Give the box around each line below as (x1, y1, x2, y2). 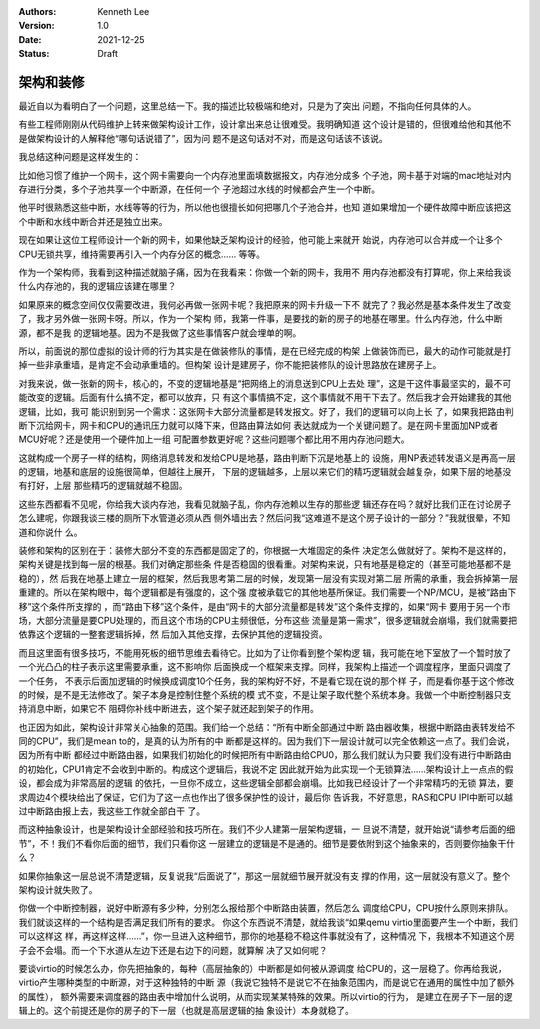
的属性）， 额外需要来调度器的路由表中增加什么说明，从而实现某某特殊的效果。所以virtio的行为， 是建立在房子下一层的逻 (18, 990, 513, 1002)
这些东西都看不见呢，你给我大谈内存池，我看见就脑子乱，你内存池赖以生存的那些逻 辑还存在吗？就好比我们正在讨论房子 (18, 498, 512, 510)
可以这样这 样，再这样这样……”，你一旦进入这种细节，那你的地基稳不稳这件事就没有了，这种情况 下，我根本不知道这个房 (18, 930, 515, 942)
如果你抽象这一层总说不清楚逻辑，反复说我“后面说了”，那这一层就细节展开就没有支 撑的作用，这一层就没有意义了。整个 (18, 870, 511, 882)
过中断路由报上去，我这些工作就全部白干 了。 (18, 805, 205, 817)
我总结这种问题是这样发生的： (18, 151, 142, 163)
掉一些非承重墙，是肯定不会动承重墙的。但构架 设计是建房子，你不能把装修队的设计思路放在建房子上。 (18, 359, 442, 371)
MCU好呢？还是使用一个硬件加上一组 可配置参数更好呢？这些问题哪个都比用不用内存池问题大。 (18, 433, 410, 445)
